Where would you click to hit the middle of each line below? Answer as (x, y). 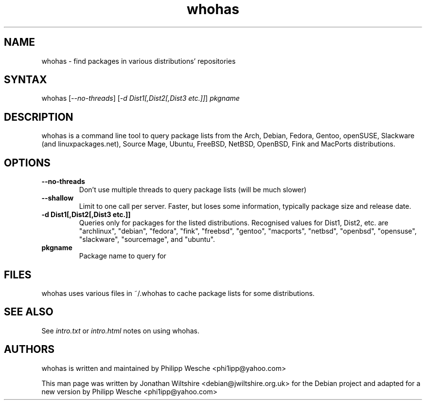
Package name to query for (123, 256)
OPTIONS (27, 163)
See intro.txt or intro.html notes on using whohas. (121, 331)
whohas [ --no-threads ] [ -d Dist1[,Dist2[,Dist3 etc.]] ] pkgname (141, 98)
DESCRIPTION (39, 117)
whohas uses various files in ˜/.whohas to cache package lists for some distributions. (178, 293)
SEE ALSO (29, 312)
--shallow (58, 198)
